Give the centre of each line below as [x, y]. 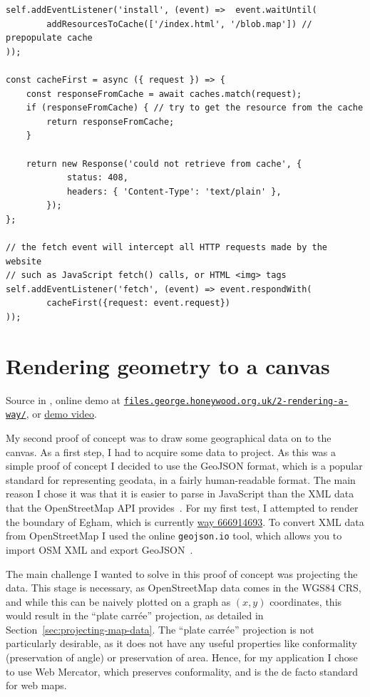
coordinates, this [306, 601]
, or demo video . [61, 414]
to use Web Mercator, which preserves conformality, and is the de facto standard [182, 671]
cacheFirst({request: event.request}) [138, 303]
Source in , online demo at [63, 399]
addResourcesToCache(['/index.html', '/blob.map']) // [179, 24]
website [24, 261]
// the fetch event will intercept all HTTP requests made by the [167, 248]
